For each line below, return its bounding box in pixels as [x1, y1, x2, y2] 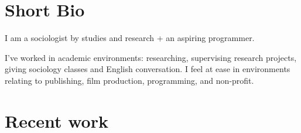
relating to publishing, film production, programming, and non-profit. [5, 74, 254, 86]
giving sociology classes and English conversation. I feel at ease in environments [5, 63, 290, 75]
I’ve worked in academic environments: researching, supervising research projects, [5, 51, 297, 63]
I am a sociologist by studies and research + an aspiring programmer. [5, 32, 255, 44]
